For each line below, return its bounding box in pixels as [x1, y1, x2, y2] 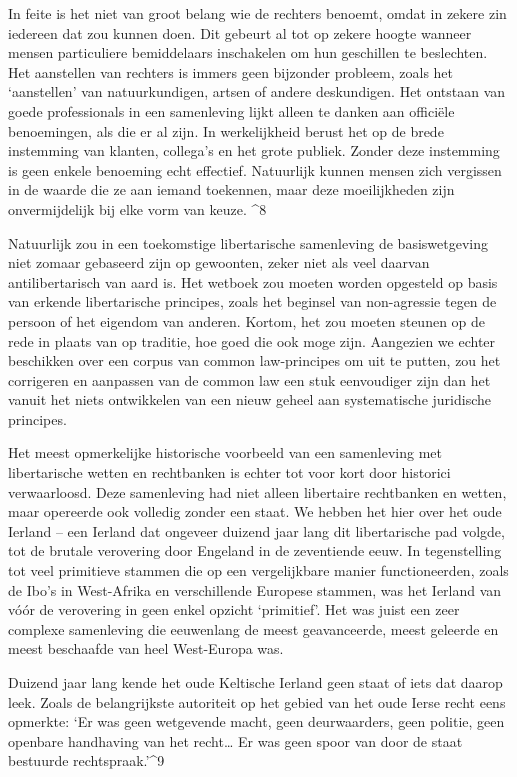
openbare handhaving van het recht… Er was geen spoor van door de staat [8, 730, 463, 751]
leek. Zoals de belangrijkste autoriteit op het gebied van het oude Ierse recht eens [8, 691, 506, 712]
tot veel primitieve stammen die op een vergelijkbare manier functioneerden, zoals [8, 560, 509, 581]
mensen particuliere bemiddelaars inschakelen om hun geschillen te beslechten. [8, 42, 488, 63]
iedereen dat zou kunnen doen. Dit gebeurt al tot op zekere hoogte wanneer [8, 22, 472, 43]
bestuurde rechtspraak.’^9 [8, 750, 165, 771]
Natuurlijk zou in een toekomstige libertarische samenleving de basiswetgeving [8, 232, 488, 253]
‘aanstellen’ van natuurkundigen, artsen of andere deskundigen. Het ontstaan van [8, 81, 506, 102]
